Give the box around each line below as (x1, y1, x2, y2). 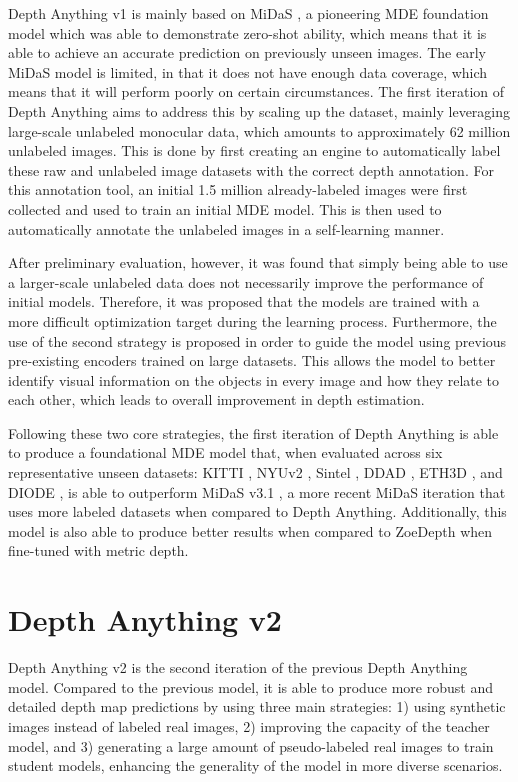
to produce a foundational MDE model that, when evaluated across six (8, 442, 443, 463)
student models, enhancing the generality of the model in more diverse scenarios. (8, 755, 503, 776)
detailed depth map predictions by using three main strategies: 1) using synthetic (8, 696, 506, 717)
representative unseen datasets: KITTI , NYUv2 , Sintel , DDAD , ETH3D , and (8, 462, 503, 483)
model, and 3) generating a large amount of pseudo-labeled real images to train (8, 735, 494, 756)
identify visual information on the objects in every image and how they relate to (8, 369, 500, 390)
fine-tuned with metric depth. (8, 540, 189, 561)
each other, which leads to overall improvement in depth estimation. (8, 389, 425, 410)
